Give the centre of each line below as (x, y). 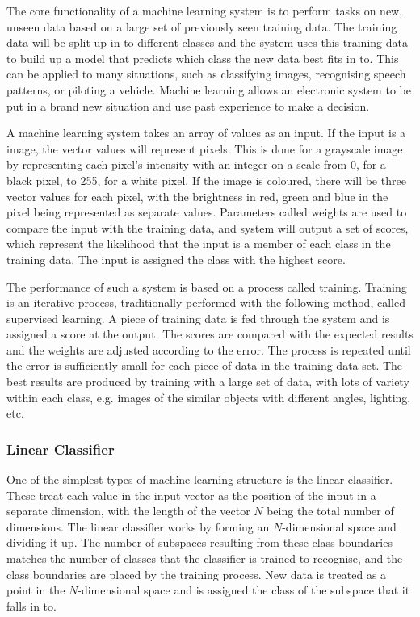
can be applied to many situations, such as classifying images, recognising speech (206, 74)
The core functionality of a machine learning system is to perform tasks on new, (205, 10)
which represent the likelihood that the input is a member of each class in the (199, 243)
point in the (36, 590)
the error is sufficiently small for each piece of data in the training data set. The (205, 365)
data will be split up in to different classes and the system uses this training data (207, 42)
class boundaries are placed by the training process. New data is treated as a (197, 574)
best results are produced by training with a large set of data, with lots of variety (208, 382)
